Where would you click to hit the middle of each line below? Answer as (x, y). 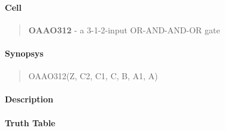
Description (29, 99)
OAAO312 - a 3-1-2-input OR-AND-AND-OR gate (124, 29)
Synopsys (24, 53)
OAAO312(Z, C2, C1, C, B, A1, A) (93, 76)
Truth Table (30, 122)
